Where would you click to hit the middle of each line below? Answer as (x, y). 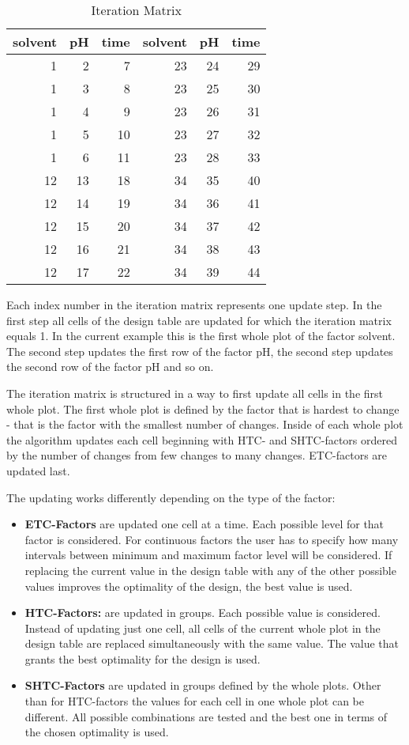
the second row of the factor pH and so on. (110, 367)
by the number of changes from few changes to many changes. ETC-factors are (197, 455)
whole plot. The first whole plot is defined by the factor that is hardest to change (203, 408)
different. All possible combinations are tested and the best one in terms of (206, 716)
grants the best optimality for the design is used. (143, 658)
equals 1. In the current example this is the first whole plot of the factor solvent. (201, 336)
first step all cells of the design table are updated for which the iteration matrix (199, 320)
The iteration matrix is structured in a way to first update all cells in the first (195, 393)
